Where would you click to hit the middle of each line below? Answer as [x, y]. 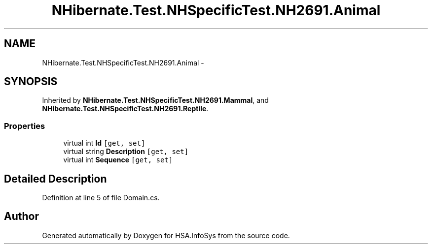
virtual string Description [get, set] [126, 152]
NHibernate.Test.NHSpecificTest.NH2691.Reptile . [125, 109]
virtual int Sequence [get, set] [118, 160]
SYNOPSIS [31, 82]
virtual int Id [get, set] [104, 143]
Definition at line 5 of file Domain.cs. [101, 198]
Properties [25, 126]
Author [21, 217]
